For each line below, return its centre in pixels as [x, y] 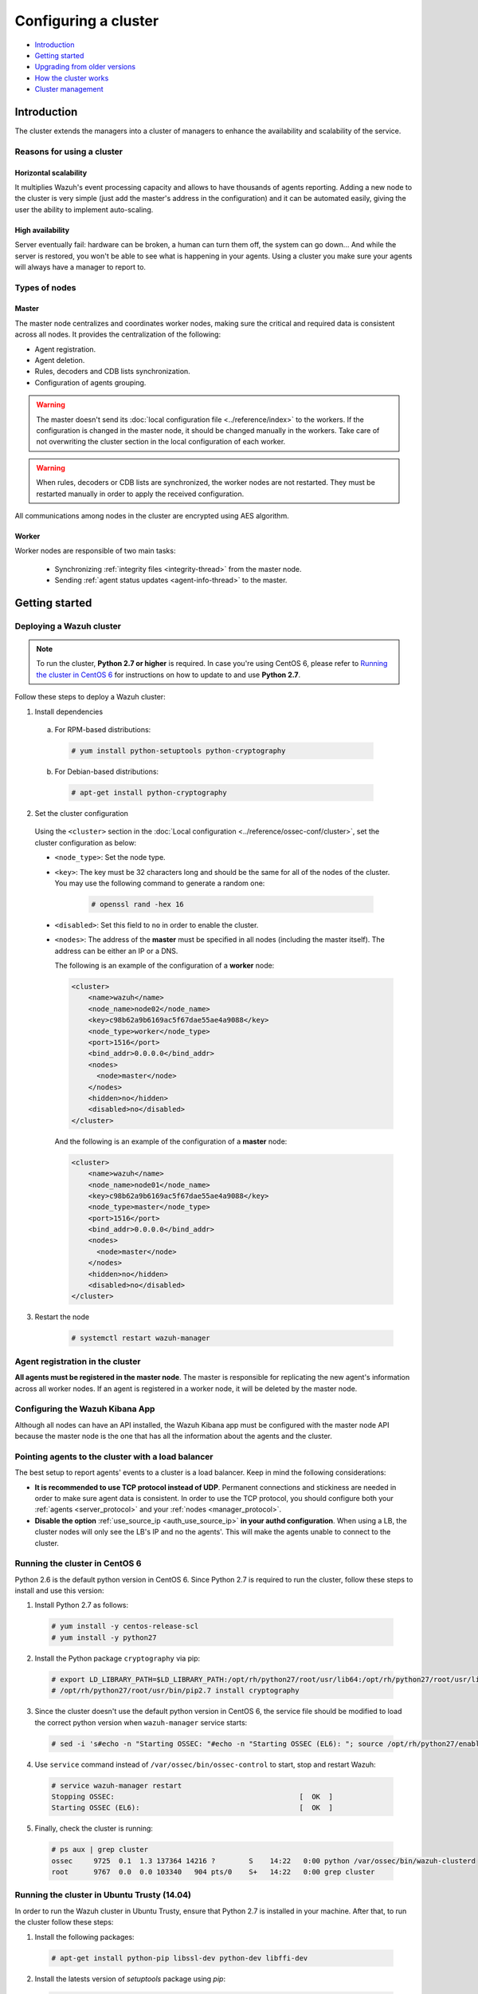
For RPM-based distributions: [103, 730]
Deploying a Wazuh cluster [68, 626]
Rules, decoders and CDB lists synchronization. [112, 372]
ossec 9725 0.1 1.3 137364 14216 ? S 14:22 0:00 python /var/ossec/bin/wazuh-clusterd [263, 1861]
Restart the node [62, 1317]
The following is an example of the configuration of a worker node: [165, 966]
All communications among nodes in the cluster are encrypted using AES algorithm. [152, 515]
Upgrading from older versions [85, 67]
